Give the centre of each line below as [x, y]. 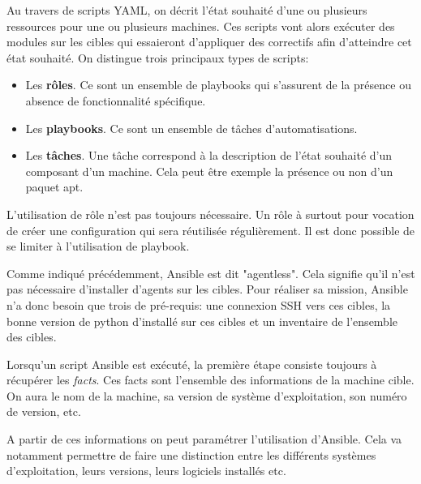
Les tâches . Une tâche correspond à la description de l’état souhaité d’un [209, 155]
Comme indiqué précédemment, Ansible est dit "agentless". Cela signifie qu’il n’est [211, 273]
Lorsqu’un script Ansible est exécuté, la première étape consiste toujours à [192, 364]
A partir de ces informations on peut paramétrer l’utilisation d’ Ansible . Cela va [204, 439]
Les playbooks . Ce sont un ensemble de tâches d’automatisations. [191, 128]
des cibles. [32, 337]
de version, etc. [44, 411]
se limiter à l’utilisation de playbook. [98, 246]
